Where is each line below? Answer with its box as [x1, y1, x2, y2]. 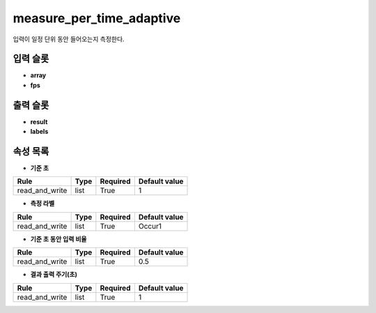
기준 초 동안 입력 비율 [30, 234, 87, 243]
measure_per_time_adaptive [13, 10, 181, 26]
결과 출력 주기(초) [30, 270, 78, 279]
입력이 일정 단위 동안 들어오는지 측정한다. [13, 35, 125, 43]
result [30, 117, 48, 125]
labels [30, 128, 49, 136]
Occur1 [138, 221, 162, 231]
